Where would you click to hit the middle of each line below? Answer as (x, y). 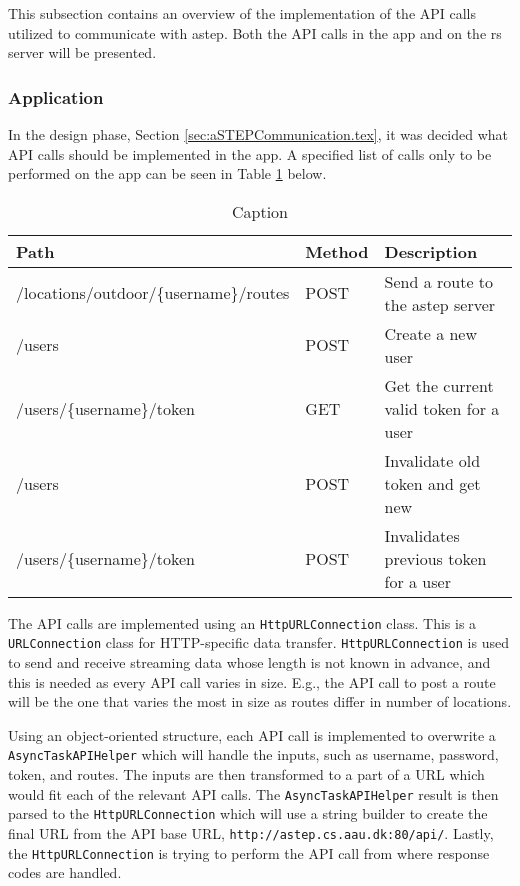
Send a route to (439, 281)
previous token (435, 558)
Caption (260, 211)
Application (56, 96)
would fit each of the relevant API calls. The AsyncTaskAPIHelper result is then (253, 793)
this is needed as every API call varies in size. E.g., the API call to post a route (252, 681)
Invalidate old (432, 460)
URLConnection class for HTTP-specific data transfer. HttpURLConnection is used (258, 642)
